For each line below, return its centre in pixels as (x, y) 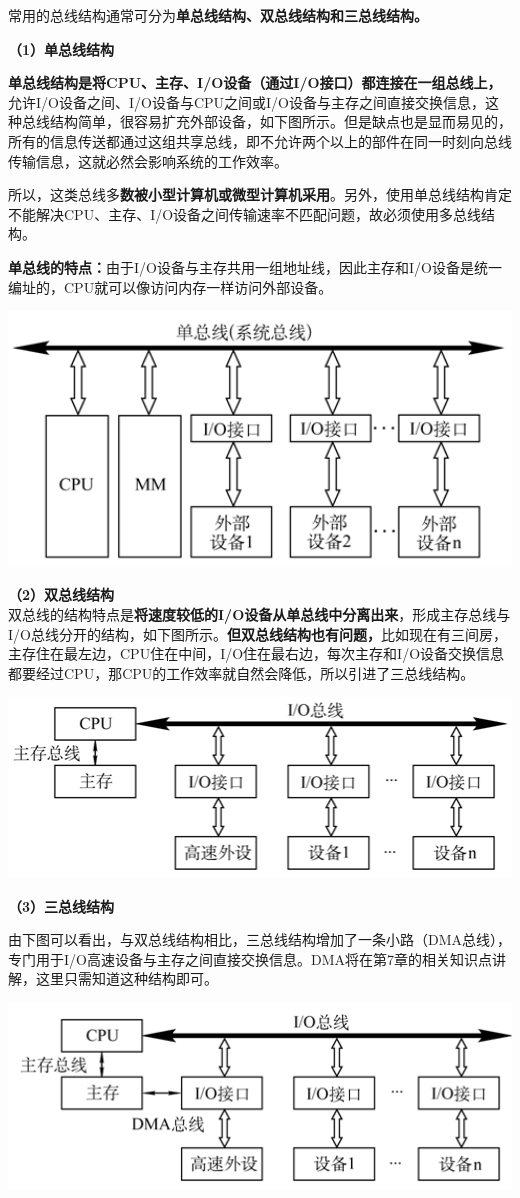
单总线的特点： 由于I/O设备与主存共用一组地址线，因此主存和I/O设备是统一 (255, 266)
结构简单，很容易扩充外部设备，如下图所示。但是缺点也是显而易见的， (280, 121)
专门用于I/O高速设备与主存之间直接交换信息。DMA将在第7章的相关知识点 (250, 958)
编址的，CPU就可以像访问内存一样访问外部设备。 (170, 286)
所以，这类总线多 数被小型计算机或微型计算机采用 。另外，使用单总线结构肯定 (260, 194)
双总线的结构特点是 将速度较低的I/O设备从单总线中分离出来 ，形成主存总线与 (259, 613)
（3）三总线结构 (61, 905)
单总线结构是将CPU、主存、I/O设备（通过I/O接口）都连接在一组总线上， (255, 82)
